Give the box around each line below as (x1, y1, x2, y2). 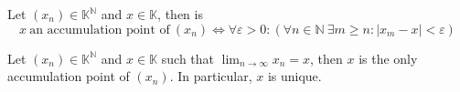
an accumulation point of (29, 23, 170, 36)
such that (161, 48, 215, 67)
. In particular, (169, 66, 252, 86)
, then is (157, 5, 203, 23)
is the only (358, 48, 418, 67)
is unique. (267, 66, 322, 86)
